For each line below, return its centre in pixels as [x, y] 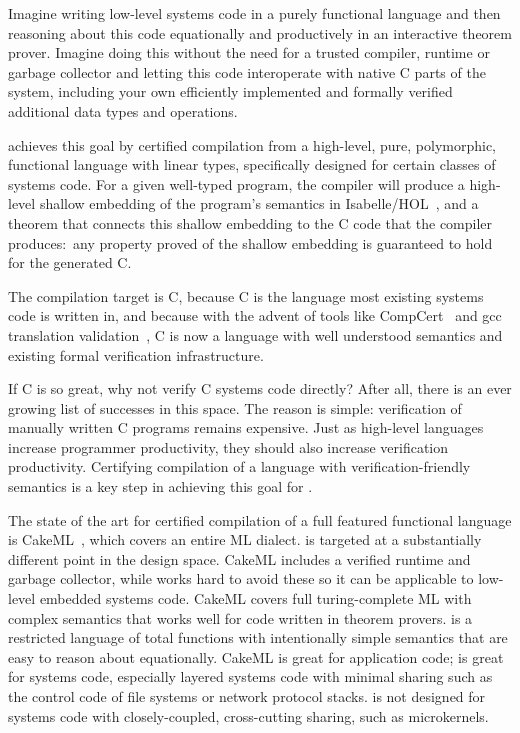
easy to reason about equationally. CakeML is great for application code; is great [256, 656]
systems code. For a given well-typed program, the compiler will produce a [236, 183]
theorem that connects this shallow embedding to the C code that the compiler [250, 222]
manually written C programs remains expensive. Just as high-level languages [246, 427]
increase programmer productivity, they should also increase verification [228, 446]
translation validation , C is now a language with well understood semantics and [255, 334]
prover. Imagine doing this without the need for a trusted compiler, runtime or [249, 52]
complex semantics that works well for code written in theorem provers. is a [240, 617]
